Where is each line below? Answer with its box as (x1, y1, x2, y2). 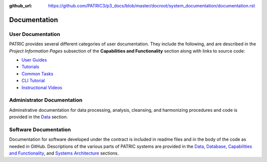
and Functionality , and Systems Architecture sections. (9, 150, 119, 156)
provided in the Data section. (9, 114, 68, 120)
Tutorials (21, 64, 40, 70)
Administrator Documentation (9, 97, 83, 103)
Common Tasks (21, 70, 54, 76)
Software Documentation (9, 126, 71, 133)
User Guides (21, 57, 47, 63)
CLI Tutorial (21, 78, 45, 84)
